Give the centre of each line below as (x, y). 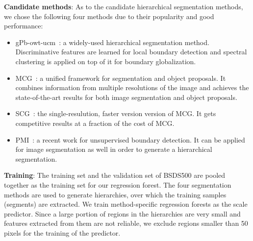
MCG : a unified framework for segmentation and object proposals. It (121, 78)
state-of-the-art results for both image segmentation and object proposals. (126, 97)
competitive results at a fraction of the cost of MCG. (95, 123)
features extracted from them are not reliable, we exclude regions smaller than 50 (126, 223)
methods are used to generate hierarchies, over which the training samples (115, 194)
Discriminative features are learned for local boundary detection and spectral (131, 52)
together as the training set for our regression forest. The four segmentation (118, 184)
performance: (24, 26)
